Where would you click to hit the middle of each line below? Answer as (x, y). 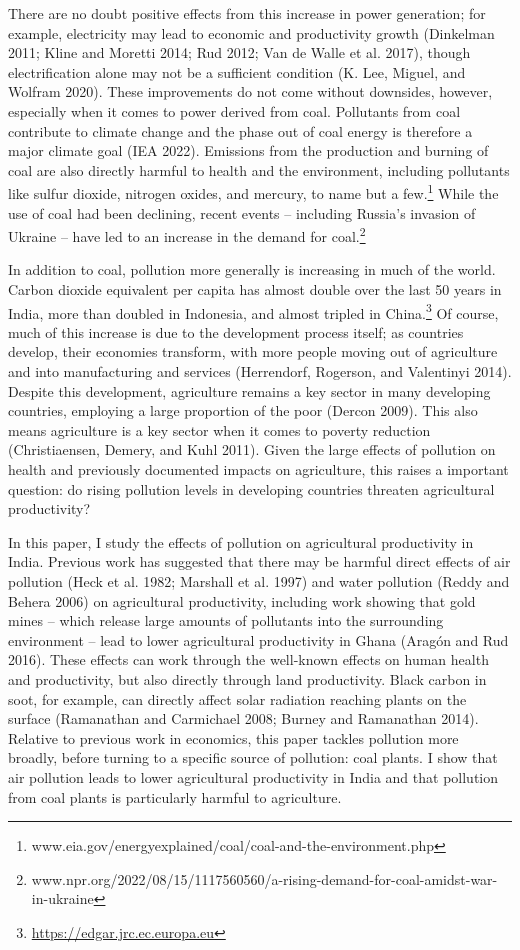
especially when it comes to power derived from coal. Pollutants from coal (234, 110)
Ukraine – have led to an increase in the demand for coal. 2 (187, 234)
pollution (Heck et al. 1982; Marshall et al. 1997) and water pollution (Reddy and (259, 581)
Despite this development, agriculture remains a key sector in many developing (249, 390)
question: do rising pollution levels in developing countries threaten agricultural (251, 488)
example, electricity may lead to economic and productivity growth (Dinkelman (251, 32)
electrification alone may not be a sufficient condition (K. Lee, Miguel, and (237, 71)
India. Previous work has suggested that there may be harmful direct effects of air (259, 561)
